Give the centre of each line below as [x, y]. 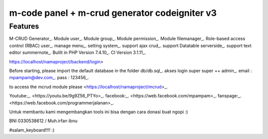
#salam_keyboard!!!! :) [32, 130]
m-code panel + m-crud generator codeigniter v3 [113, 13]
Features [24, 26]
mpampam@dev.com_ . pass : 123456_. [49, 78]
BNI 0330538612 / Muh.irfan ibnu [43, 121]
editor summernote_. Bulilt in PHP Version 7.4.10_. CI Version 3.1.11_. [78, 52]
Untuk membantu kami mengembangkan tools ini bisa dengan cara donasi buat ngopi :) [99, 112]
